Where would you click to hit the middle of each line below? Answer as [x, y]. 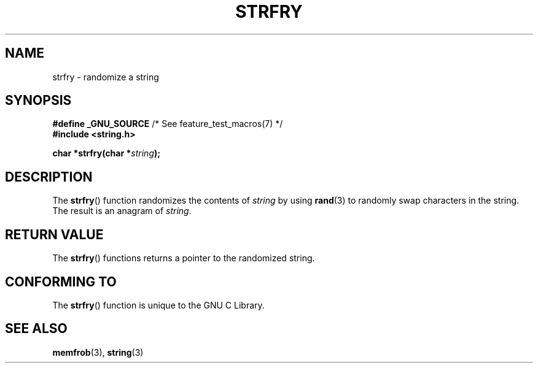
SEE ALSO [36, 329]
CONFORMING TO [61, 282]
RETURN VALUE [54, 234]
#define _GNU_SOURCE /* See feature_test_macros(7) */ [168, 124]
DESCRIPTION [49, 177]
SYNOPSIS [38, 101]
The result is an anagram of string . [122, 211]
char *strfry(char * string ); [107, 153]
